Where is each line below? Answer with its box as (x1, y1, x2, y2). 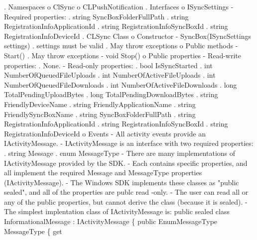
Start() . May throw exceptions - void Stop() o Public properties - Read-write (4, 50, 242, 60)
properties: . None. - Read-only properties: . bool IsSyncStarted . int (4, 60, 213, 70)
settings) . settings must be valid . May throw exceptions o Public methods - (4, 40, 238, 51)
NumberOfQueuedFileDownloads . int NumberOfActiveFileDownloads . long (4, 79, 237, 90)
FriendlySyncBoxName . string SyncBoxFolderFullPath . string (4, 109, 196, 119)
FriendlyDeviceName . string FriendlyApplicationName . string (4, 99, 196, 109)
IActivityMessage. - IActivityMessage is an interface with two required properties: (4, 138, 254, 148)
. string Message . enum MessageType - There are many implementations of (4, 147, 236, 158)
